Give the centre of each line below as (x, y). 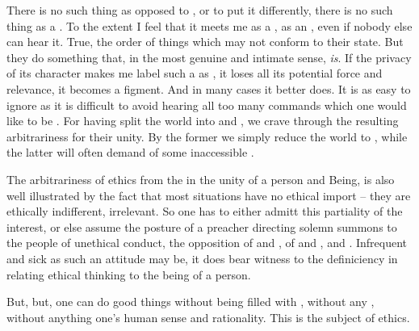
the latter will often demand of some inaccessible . (130, 152)
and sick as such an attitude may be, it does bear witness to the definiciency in (202, 258)
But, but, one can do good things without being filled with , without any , (191, 302)
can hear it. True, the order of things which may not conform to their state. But (205, 42)
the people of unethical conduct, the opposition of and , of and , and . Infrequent (207, 243)
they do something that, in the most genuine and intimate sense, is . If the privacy (209, 57)
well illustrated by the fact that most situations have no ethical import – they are (209, 195)
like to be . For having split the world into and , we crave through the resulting (203, 121)
